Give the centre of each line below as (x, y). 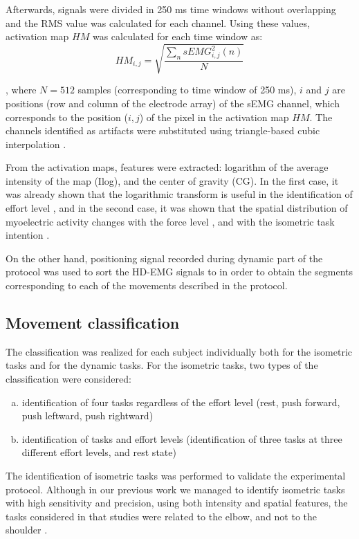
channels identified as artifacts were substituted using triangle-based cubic (163, 130)
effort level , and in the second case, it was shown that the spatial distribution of (177, 208)
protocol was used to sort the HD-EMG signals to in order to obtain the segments (179, 272)
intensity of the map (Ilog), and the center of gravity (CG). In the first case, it (172, 180)
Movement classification (93, 323)
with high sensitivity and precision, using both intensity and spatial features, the (177, 503)
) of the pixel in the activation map (214, 117)
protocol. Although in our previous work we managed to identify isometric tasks (175, 489)
